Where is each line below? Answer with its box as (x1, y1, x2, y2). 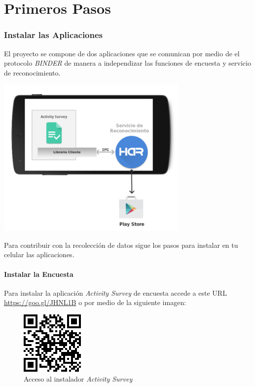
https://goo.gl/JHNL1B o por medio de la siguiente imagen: (4, 297, 186, 308)
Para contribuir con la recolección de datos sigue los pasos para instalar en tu (4, 239, 238, 250)
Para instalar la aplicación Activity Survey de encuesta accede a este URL (4, 287, 227, 298)
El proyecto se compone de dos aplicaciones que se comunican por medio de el (4, 48, 240, 58)
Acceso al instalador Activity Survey (24, 373, 133, 384)
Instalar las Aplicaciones (4, 29, 103, 41)
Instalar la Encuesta (4, 269, 73, 279)
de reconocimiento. (4, 67, 61, 77)
